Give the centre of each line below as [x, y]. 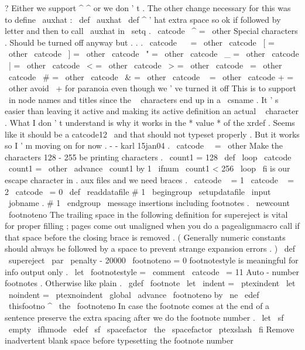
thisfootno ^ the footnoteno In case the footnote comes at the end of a [139, 306]
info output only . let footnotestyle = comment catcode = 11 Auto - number [152, 271]
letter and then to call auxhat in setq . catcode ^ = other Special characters [151, 31]
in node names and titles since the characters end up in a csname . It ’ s [143, 99]
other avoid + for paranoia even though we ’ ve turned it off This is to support [152, 88]
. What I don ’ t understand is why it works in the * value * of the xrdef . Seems [150, 122]
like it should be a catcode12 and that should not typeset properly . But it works [152, 134]
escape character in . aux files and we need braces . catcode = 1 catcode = [150, 179]
